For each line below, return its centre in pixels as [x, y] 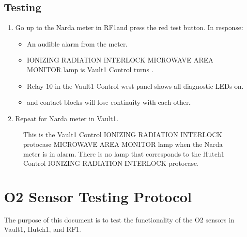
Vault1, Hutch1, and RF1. [43, 229]
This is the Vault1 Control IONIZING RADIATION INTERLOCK [123, 134]
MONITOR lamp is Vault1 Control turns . [90, 69]
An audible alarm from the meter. [77, 43]
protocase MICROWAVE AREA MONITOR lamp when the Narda [123, 144]
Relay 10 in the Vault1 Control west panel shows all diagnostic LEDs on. [135, 86]
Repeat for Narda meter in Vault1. [67, 118]
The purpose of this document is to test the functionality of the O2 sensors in [119, 219]
